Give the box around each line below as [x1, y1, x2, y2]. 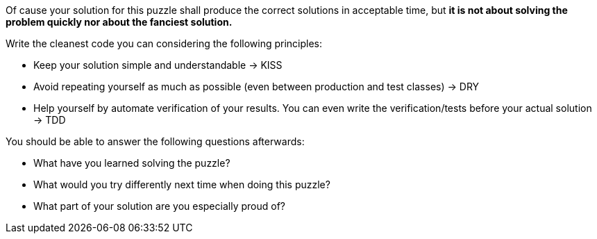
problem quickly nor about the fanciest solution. [6, 16, 233, 28]
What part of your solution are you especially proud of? [33, 200, 285, 212]
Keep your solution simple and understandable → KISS [33, 59, 283, 71]
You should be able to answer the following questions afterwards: [6, 135, 305, 147]
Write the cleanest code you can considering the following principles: [6, 38, 323, 49]
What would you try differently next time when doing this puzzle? [33, 179, 330, 190]
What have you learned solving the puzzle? [33, 157, 230, 169]
